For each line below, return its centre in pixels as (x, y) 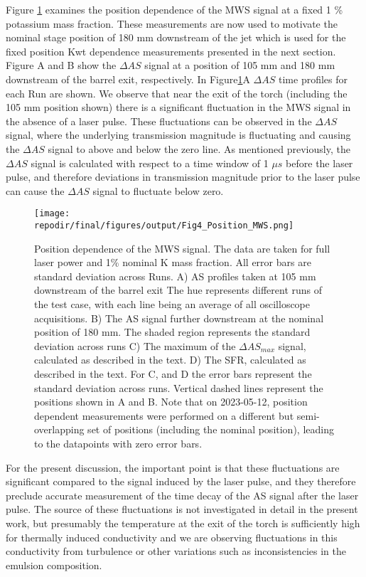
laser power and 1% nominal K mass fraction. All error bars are (173, 262)
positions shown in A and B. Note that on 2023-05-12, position (171, 402)
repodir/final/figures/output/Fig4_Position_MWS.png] (164, 225)
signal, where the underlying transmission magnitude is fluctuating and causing (178, 135)
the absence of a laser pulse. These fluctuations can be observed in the (159, 121)
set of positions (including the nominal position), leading (211, 429)
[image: (52, 214)
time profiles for (313, 79)
